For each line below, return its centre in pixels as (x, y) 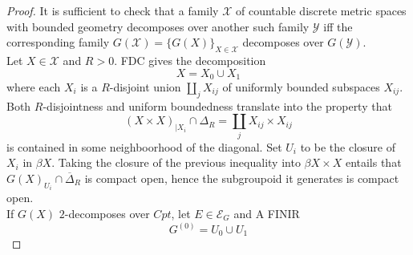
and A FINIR (267, 213)
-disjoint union (145, 87)
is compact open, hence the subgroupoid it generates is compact (242, 178)
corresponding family (58, 42)
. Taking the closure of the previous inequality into (176, 162)
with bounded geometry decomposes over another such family (158, 26)
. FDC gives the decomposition (190, 60)
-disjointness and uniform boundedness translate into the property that (217, 105)
